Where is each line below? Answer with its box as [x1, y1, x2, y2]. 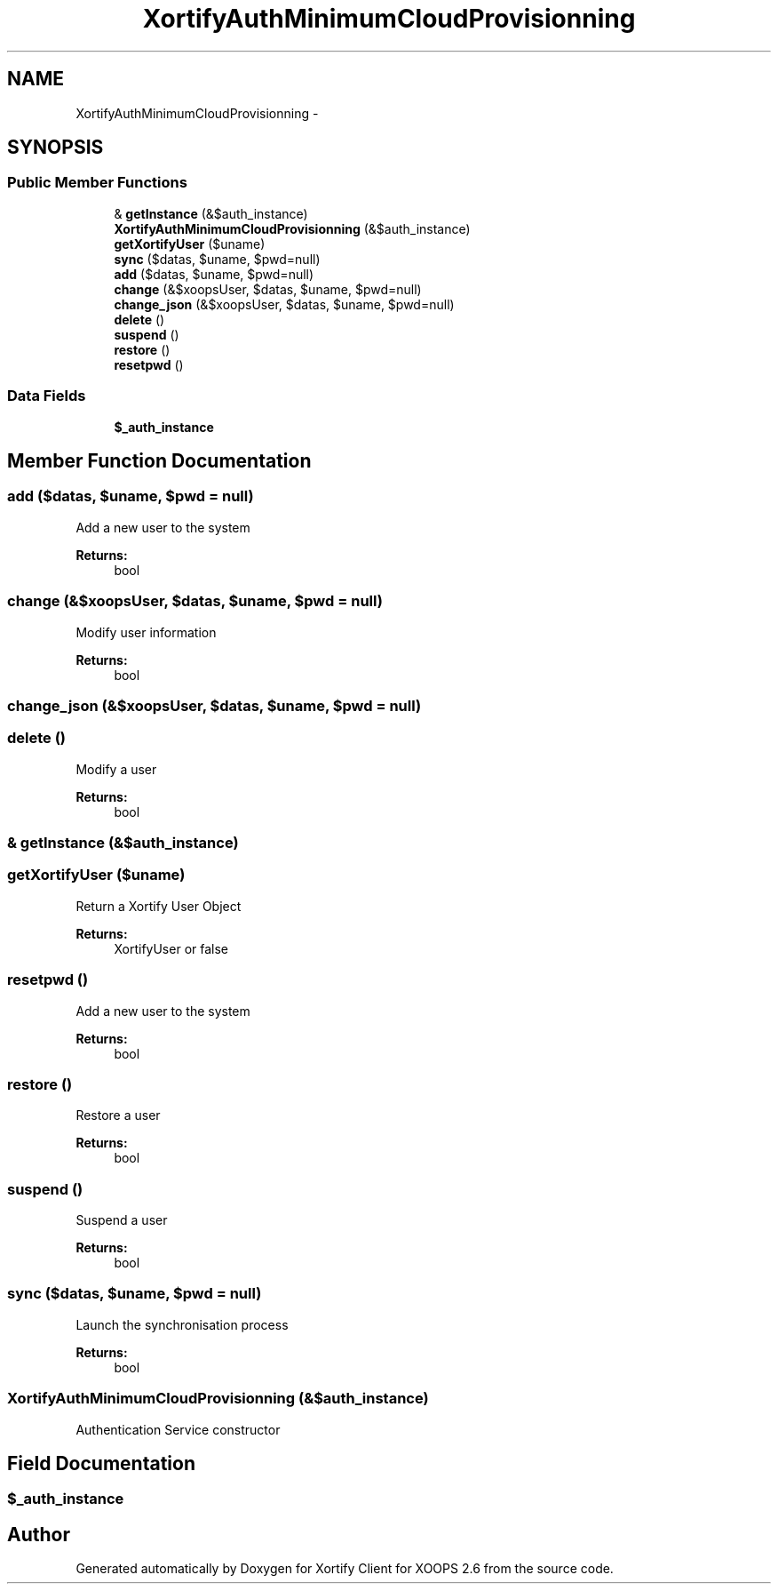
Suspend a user [75, 1212, 168, 1228]
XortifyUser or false [114, 940, 228, 956]
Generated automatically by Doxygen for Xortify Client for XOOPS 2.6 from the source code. [75, 1561, 614, 1577]
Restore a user [75, 1107, 161, 1123]
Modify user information [75, 624, 217, 640]
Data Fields [7, 387, 86, 405]
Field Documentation [7, 1451, 195, 1475]
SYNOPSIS [7, 136, 104, 159]
